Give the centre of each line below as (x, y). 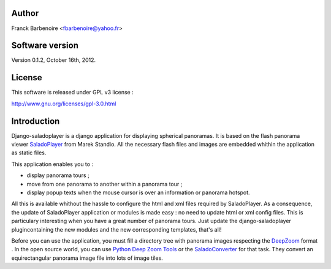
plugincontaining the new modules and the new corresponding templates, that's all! (116, 229)
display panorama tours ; (58, 175)
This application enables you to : (52, 164)
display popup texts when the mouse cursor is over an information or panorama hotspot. (139, 192)
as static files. (29, 153)
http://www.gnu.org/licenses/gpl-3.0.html (64, 104)
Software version (45, 46)
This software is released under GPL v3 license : (73, 93)
